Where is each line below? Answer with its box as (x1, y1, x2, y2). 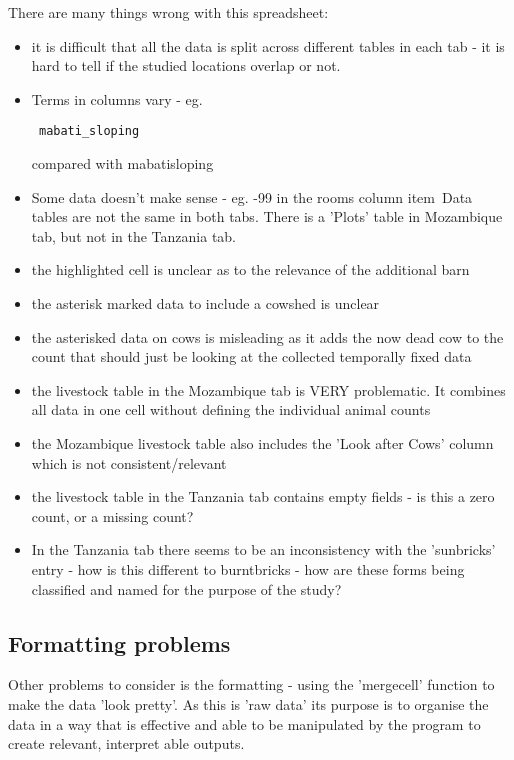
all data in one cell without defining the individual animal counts (31, 399, 431, 420)
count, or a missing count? (31, 505, 194, 526)
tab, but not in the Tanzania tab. (31, 225, 237, 246)
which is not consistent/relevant (31, 452, 227, 473)
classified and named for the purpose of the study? (31, 578, 342, 599)
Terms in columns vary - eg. (31, 88, 203, 109)
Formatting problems (8, 627, 231, 658)
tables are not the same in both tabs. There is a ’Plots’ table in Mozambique (31, 206, 503, 227)
